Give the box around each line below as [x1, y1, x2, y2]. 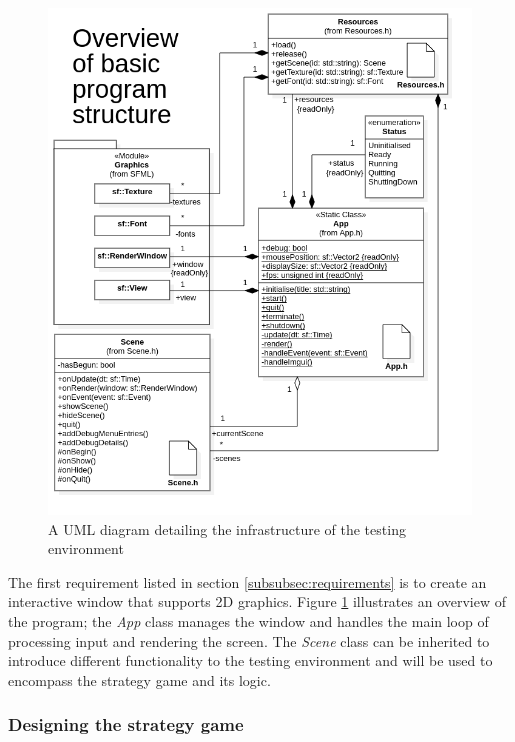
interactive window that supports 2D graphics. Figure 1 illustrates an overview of [8, 591, 507, 612]
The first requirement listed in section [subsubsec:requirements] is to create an [8, 571, 487, 592]
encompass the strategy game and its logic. [8, 669, 271, 690]
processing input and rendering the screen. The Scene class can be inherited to [8, 630, 490, 651]
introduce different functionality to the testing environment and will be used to [8, 650, 493, 671]
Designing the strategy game [8, 712, 244, 737]
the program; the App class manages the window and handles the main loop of [8, 611, 489, 632]
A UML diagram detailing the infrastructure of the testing [48, 518, 406, 539]
